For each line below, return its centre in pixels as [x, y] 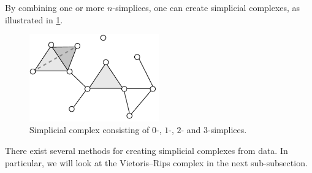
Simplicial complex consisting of [89, 130]
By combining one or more [55, 7]
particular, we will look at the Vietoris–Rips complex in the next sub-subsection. [156, 162]
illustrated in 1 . [34, 19]
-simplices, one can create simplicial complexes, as [206, 7]
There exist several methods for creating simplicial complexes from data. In [146, 150]
